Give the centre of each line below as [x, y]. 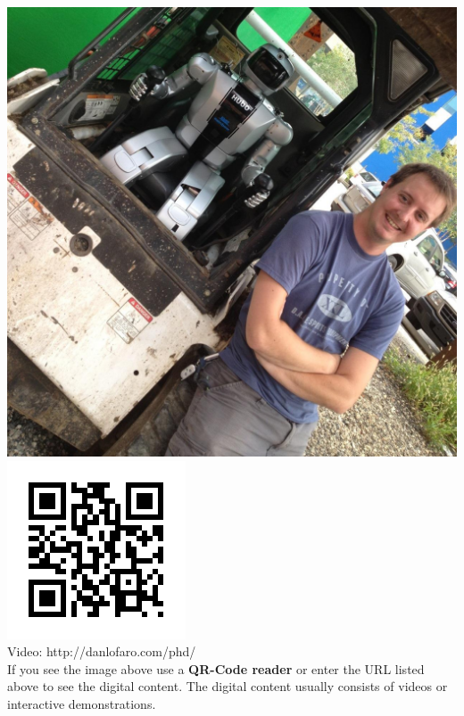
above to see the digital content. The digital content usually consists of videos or [228, 686]
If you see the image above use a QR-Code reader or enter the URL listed [216, 668]
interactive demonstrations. [82, 703]
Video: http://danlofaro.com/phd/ [102, 651]
